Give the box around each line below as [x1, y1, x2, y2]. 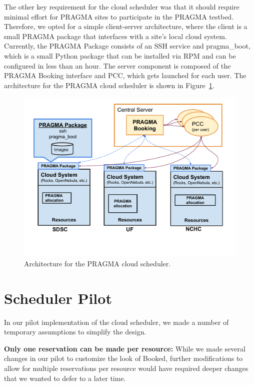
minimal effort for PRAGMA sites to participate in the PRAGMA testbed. [4, 11, 234, 22]
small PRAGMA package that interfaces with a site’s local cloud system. [4, 31, 227, 41]
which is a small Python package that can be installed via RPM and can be [4, 50, 236, 61]
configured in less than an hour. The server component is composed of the [4, 60, 231, 71]
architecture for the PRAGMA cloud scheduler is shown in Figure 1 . [4, 80, 214, 90]
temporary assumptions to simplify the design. [4, 326, 146, 337]
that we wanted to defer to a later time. [4, 372, 126, 383]
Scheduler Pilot [4, 287, 112, 308]
